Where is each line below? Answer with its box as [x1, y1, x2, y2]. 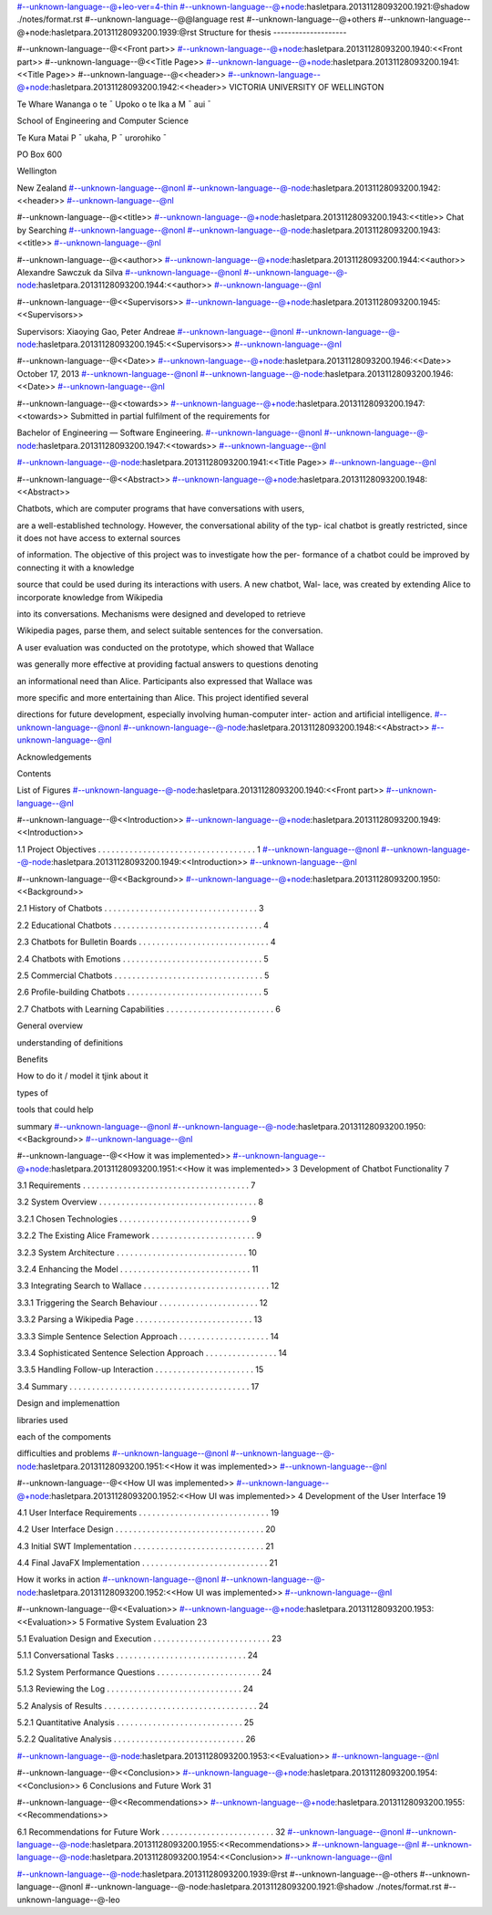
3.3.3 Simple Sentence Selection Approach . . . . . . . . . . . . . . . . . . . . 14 [16, 1330, 280, 1341]
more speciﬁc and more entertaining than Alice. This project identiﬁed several [16, 692, 309, 703]
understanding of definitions [16, 1036, 123, 1048]
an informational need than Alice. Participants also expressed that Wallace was [16, 675, 313, 686]
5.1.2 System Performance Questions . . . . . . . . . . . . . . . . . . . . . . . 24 [16, 1666, 272, 1678]
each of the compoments [16, 1431, 111, 1441]
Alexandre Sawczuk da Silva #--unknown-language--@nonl [16, 267, 241, 278]
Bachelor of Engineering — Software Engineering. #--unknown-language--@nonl [16, 427, 323, 438]
